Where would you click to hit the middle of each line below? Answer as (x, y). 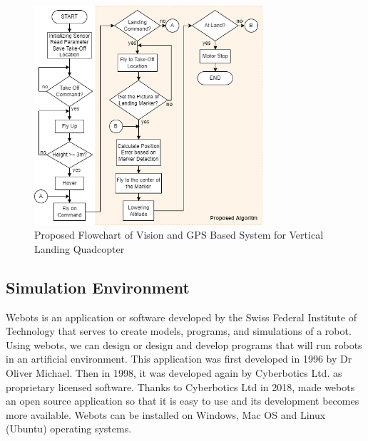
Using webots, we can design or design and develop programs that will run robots (184, 344)
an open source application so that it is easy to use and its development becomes (183, 401)
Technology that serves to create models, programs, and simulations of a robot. (179, 331)
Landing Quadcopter (80, 248)
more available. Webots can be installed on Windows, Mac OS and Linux (166, 414)
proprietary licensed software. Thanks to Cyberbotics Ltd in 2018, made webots (180, 386)
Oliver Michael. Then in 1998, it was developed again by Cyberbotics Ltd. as (174, 373)
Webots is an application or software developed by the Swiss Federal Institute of (181, 317)
